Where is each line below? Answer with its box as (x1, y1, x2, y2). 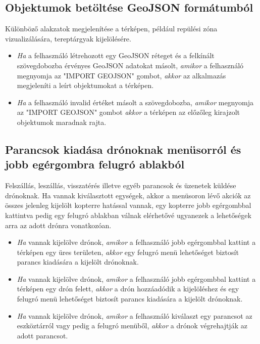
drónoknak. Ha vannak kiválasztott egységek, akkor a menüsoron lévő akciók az (5, 190, 251, 200)
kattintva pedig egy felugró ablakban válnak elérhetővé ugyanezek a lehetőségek (5, 209, 251, 220)
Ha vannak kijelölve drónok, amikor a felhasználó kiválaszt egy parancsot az (17, 310, 252, 321)
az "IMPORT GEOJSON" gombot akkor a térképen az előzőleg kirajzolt (17, 107, 240, 117)
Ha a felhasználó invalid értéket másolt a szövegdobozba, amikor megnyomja (17, 97, 253, 107)
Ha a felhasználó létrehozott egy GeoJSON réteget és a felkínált (17, 50, 215, 61)
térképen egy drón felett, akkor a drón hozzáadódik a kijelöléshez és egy (17, 283, 239, 294)
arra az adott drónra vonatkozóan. (5, 220, 112, 230)
